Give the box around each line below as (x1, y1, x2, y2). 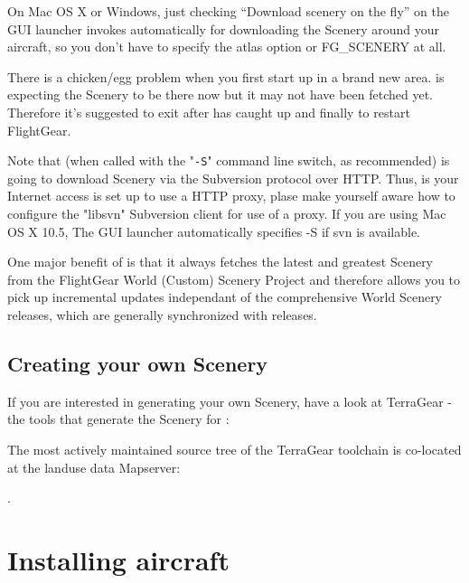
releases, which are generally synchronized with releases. (7, 305, 317, 324)
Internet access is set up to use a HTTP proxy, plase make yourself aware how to (7, 186, 455, 205)
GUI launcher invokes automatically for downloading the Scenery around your (7, 19, 439, 38)
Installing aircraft (7, 541, 230, 578)
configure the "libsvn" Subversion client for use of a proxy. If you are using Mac (7, 204, 446, 222)
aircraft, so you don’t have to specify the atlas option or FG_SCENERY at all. (7, 37, 446, 56)
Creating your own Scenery (7, 349, 268, 377)
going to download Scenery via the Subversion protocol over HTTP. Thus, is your (7, 168, 459, 187)
